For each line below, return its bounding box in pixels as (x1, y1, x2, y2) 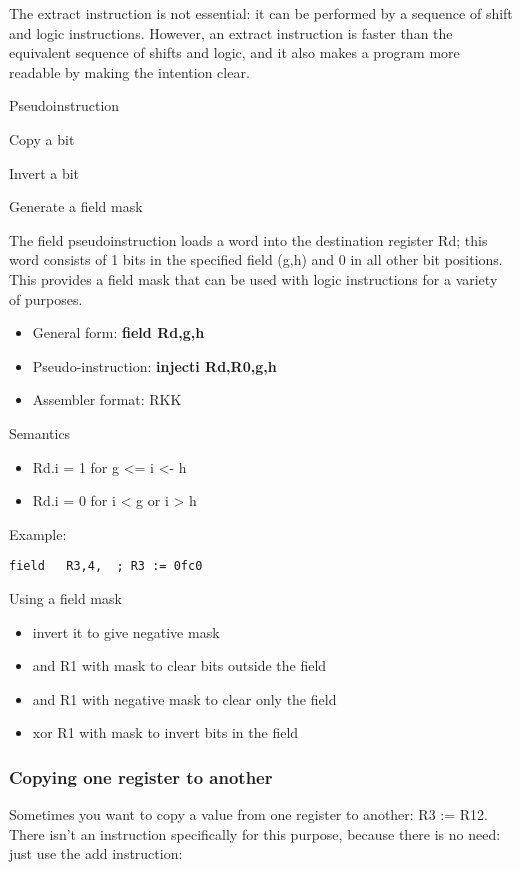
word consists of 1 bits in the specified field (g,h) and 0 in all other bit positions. (9, 249, 503, 270)
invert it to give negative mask (32, 621, 220, 642)
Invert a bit (9, 162, 80, 183)
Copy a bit (9, 128, 75, 149)
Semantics (9, 422, 71, 443)
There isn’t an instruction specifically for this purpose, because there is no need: (9, 823, 501, 844)
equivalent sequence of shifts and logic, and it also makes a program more (9, 42, 460, 63)
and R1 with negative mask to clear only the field (32, 688, 337, 709)
